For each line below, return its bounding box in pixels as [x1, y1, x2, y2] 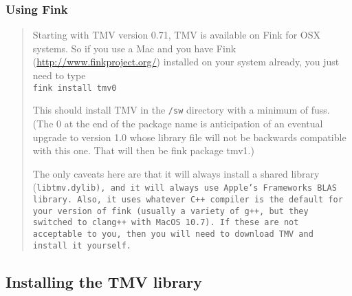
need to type [32, 68, 86, 82]
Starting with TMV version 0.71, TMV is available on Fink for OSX [32, 28, 320, 42]
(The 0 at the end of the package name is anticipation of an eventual [32, 116, 323, 130]
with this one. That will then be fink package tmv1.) [32, 143, 254, 158]
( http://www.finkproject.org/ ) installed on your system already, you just [32, 54, 340, 69]
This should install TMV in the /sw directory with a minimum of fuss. [32, 103, 330, 117]
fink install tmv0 [32, 83, 117, 93]
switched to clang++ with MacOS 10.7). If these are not [32, 218, 299, 228]
